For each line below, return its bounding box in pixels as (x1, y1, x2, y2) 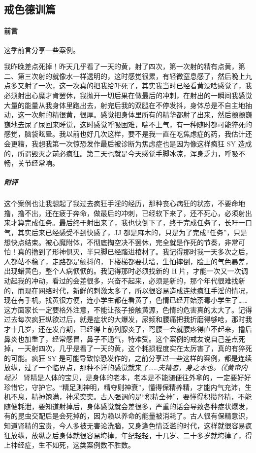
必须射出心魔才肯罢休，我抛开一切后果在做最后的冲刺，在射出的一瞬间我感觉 (4, 90, 252, 100)
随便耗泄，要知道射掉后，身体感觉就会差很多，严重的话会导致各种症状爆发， (4, 401, 252, 411)
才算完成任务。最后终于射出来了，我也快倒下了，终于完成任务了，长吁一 (10, 217, 245, 228)
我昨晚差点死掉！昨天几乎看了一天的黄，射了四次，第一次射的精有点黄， (4, 61, 238, 71)
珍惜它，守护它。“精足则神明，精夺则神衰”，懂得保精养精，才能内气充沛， (4, 382, 245, 392)
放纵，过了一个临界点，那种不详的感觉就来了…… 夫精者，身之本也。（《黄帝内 (4, 362, 248, 373)
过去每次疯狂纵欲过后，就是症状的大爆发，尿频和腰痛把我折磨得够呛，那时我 (4, 314, 252, 324)
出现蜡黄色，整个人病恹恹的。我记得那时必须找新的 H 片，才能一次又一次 (4, 266, 241, 276)
